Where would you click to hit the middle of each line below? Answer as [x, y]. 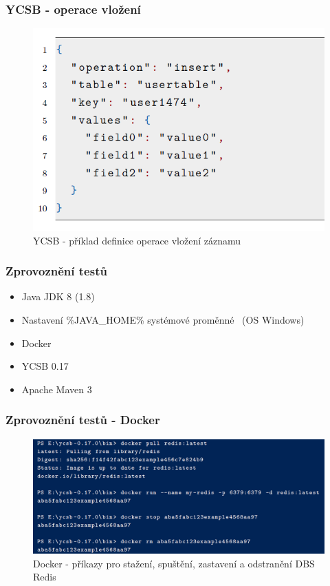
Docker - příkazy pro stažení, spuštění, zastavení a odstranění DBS [174, 563]
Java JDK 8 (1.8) [58, 296]
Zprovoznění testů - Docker [83, 420]
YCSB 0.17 [45, 366]
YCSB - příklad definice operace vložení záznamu [137, 240]
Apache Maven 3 [57, 389]
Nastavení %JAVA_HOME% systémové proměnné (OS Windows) [163, 319]
